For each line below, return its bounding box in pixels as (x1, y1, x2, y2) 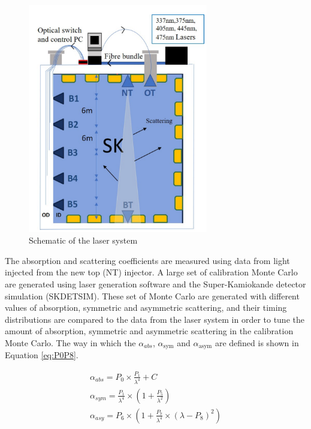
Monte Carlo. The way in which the (5, 336, 136, 349)
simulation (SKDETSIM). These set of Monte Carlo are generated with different (5, 289, 300, 302)
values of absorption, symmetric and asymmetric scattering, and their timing (5, 301, 287, 314)
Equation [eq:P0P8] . (5, 349, 78, 361)
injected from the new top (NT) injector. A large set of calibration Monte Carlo (5, 266, 298, 278)
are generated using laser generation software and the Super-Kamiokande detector (5, 277, 306, 290)
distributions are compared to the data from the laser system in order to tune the (5, 313, 304, 325)
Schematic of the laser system (29, 234, 138, 247)
